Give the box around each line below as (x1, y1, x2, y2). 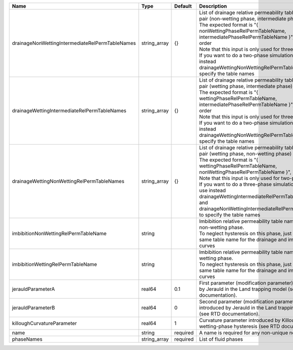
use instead (199, 187, 226, 194)
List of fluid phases (199, 336, 243, 342)
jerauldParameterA (12, 286, 55, 292)
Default (174, 3, 192, 9)
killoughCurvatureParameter (12, 320, 77, 327)
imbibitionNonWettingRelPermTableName (12, 230, 107, 237)
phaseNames (12, 336, 42, 342)
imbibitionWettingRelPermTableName (12, 261, 97, 267)
